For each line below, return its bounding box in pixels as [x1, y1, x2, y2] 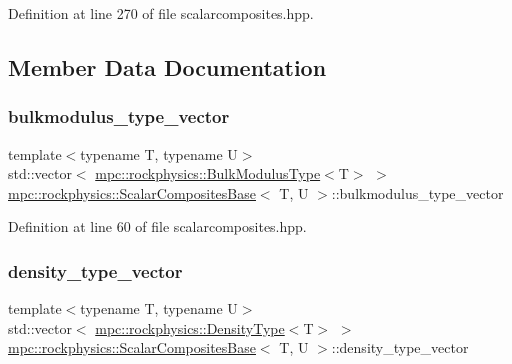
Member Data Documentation [8, 51, 327, 82]
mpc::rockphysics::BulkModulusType [95, 163, 321, 184]
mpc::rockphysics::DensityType [95, 317, 285, 338]
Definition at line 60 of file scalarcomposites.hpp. [8, 216, 307, 237]
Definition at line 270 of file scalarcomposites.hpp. [8, 3, 314, 23]
